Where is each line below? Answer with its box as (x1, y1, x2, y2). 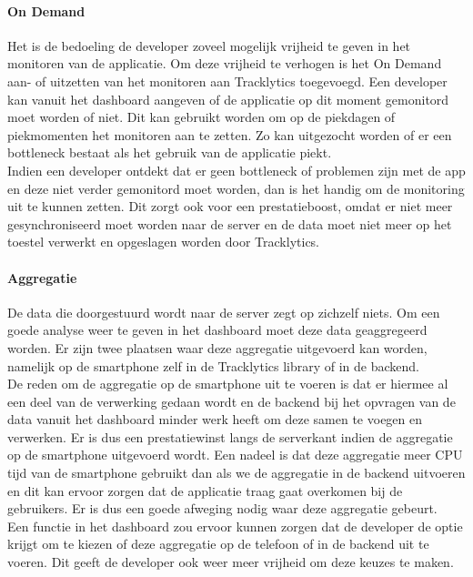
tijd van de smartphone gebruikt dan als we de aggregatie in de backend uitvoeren (7, 463, 466, 482)
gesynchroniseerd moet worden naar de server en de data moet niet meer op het (7, 214, 452, 233)
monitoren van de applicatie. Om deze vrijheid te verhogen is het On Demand (7, 54, 442, 73)
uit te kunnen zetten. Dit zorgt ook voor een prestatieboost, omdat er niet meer (7, 197, 453, 216)
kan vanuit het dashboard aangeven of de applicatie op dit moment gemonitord (7, 89, 449, 108)
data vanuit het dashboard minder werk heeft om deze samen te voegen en (7, 410, 423, 429)
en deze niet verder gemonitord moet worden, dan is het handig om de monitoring (7, 178, 465, 197)
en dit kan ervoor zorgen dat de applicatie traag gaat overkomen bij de (7, 481, 403, 500)
